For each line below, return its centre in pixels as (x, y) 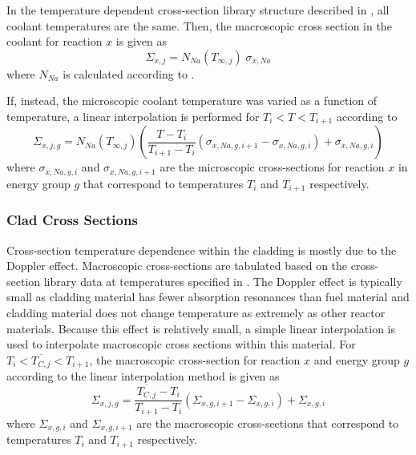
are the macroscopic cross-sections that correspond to (268, 423)
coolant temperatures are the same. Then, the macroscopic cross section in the (199, 25)
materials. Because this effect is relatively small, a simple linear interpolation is (201, 328)
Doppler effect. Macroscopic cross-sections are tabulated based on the (177, 266)
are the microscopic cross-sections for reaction (272, 167)
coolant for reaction (55, 41)
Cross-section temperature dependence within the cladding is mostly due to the (202, 250)
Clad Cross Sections (72, 220)
